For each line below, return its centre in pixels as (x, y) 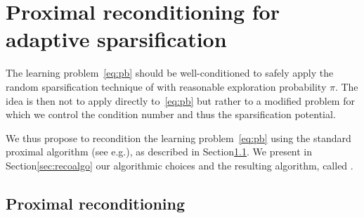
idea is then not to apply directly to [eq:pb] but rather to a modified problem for (180, 100)
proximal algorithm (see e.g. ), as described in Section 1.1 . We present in (159, 152)
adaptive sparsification (116, 39)
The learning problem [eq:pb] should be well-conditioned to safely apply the (170, 73)
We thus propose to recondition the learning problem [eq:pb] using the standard (178, 137)
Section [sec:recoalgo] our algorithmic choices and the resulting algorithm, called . (180, 165)
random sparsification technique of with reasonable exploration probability (166, 86)
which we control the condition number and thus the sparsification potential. (171, 114)
